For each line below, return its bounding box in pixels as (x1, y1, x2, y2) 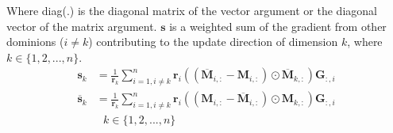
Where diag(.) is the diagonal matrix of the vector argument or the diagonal (6, 2, 377, 18)
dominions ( (6, 33, 64, 50)
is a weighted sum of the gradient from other (169, 17, 387, 34)
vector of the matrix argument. (6, 17, 157, 34)
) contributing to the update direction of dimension (88, 33, 338, 50)
